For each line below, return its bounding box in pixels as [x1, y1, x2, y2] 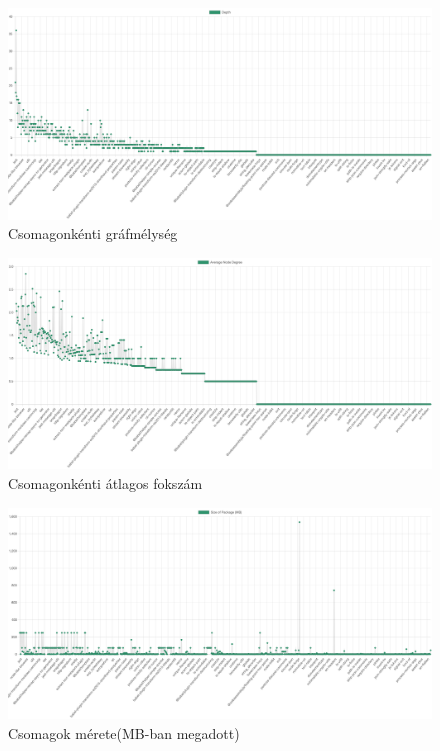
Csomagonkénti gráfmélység [8, 223, 178, 244]
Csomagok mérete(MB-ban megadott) [8, 722, 240, 743]
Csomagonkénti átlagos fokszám [8, 472, 203, 493]
